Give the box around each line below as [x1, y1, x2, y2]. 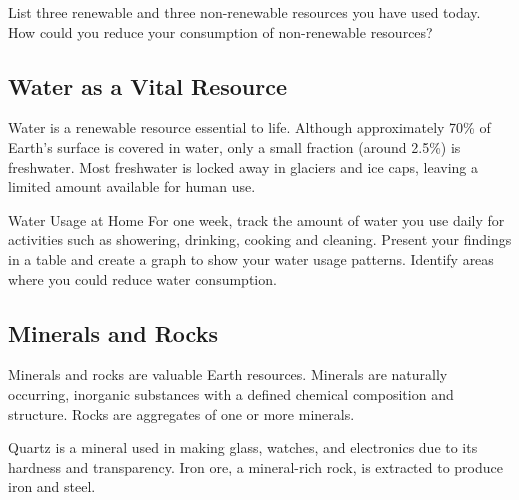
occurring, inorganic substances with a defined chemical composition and [8, 383, 454, 404]
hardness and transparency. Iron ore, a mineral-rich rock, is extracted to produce [8, 456, 503, 477]
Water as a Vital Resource [8, 70, 288, 101]
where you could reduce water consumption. [8, 268, 277, 289]
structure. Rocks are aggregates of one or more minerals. [8, 403, 355, 424]
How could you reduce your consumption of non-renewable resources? [8, 21, 433, 42]
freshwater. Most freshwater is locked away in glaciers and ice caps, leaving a [8, 156, 478, 177]
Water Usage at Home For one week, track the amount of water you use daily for [8, 209, 505, 230]
